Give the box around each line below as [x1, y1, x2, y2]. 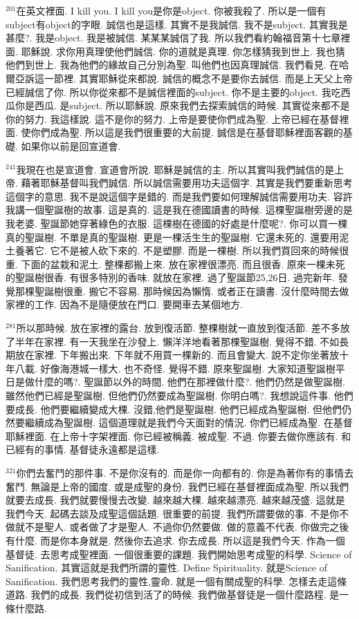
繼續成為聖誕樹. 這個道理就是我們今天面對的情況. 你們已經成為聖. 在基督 [24, 415, 353, 430]
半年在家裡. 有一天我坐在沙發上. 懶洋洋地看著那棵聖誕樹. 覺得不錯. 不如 [15, 334, 340, 348]
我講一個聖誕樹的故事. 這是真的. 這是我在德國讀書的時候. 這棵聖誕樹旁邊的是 [6, 202, 353, 217]
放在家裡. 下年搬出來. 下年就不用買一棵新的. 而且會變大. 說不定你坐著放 [15, 347, 340, 362]
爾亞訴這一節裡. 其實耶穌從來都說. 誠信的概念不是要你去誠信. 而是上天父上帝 [6, 70, 353, 85]
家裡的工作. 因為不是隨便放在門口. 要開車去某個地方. [6, 297, 243, 312]
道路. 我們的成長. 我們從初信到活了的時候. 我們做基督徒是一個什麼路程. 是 [6, 587, 340, 602]
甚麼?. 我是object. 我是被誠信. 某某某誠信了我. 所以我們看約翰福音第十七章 [6, 30, 341, 45]
